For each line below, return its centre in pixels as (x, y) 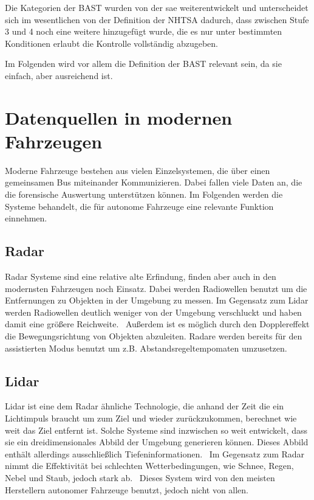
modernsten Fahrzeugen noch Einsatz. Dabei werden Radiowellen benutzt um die (156, 288)
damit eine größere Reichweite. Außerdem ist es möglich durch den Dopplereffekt (157, 324)
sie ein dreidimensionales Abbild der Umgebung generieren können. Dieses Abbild (157, 442)
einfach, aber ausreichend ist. (59, 75)
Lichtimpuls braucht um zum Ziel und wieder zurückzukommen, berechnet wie (151, 418)
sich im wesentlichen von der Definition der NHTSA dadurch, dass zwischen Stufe (157, 19)
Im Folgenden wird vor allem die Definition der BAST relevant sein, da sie (143, 64)
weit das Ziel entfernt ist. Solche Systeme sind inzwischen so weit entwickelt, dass (156, 430)
